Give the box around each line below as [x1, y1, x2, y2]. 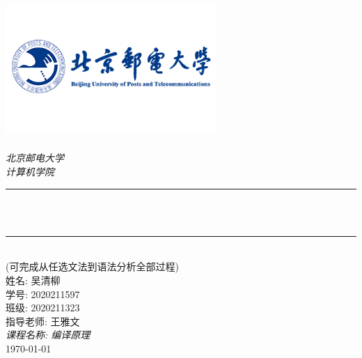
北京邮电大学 [6, 150, 64, 165]
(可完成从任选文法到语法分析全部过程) [6, 259, 179, 274]
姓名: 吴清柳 [6, 272, 61, 287]
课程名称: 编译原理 [6, 327, 90, 342]
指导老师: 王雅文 [6, 313, 80, 328]
